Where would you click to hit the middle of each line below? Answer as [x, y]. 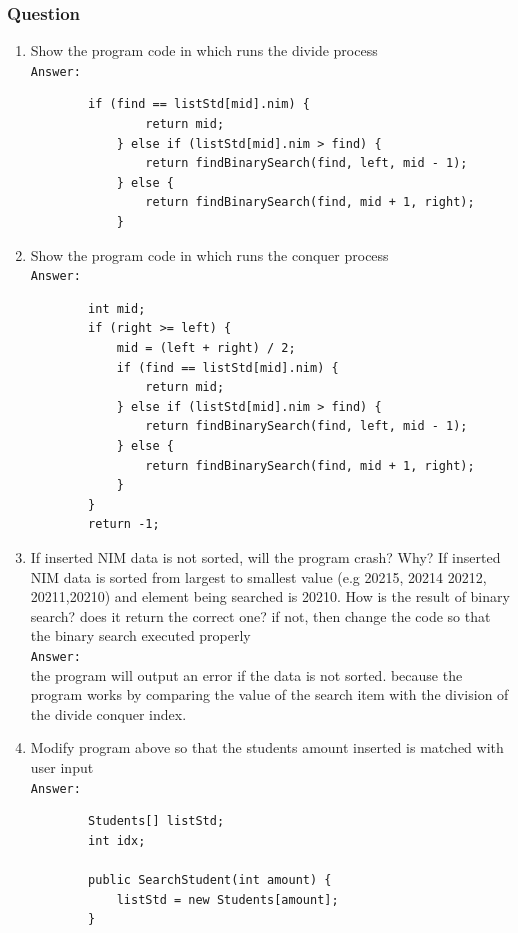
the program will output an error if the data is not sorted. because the [246, 674]
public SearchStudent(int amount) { [210, 880]
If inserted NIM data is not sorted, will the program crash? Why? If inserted [265, 557]
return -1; [124, 524]
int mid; [117, 308]
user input [62, 767]
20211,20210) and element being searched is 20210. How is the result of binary [270, 596]
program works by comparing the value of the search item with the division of [269, 694]
